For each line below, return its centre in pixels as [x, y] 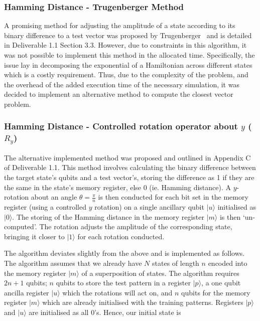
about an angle [54, 197]
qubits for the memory [216, 292]
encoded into [228, 263]
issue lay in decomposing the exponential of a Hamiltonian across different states [128, 64]
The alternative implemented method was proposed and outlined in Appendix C [127, 157]
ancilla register [27, 292]
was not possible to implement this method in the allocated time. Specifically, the [129, 55]
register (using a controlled [45, 207]
